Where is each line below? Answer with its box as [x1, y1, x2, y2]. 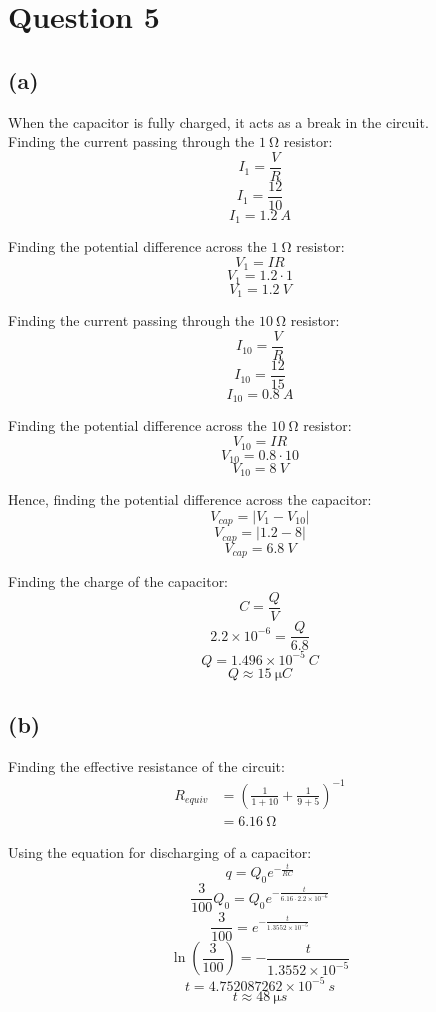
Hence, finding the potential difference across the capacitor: [8, 489, 372, 510]
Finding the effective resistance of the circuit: [8, 755, 285, 776]
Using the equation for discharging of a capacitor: [8, 841, 312, 862]
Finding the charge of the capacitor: [8, 571, 229, 592]
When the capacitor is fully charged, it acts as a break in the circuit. [8, 111, 429, 132]
